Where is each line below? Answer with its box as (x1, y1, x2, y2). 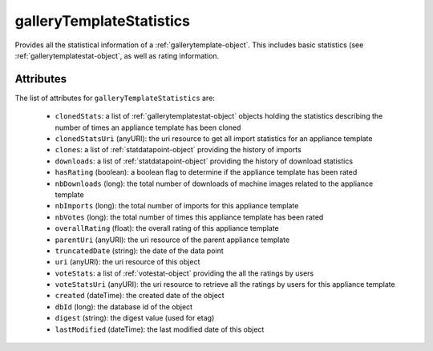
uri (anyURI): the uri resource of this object (55, 257, 200, 267)
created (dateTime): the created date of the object (55, 291, 225, 301)
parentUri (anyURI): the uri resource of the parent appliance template (55, 235, 290, 244)
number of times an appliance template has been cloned (55, 123, 241, 132)
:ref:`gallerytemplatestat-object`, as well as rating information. (14, 50, 220, 60)
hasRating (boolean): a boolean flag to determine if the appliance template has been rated (55, 167, 358, 177)
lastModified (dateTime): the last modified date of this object (55, 325, 265, 334)
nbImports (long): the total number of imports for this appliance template (55, 201, 299, 211)
